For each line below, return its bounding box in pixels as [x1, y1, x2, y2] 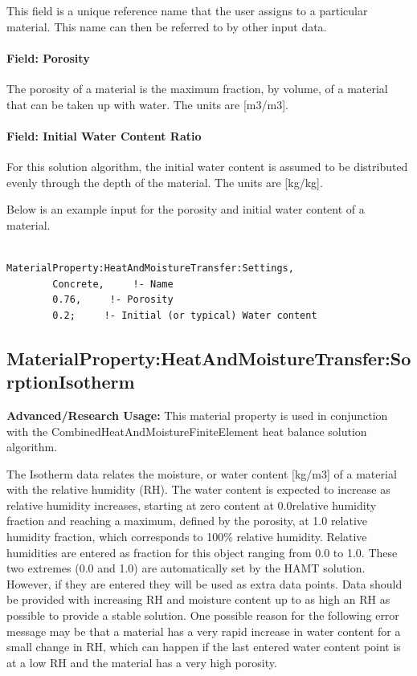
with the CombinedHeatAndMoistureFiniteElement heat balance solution [6, 422, 367, 439]
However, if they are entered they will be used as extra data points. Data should [6, 575, 403, 592]
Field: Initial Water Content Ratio [6, 127, 202, 144]
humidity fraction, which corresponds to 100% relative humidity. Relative [6, 528, 367, 545]
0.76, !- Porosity [52, 294, 174, 306]
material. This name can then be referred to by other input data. [6, 18, 327, 35]
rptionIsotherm [6, 369, 135, 394]
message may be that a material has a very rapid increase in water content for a [6, 622, 401, 639]
